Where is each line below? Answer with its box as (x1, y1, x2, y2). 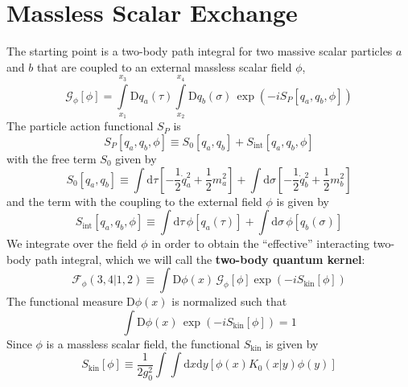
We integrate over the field (6, 235, 138, 252)
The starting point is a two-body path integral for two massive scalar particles (6, 43, 393, 60)
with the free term (6, 150, 97, 167)
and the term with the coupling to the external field (6, 192, 262, 209)
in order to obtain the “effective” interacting (151, 235, 370, 252)
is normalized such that (171, 293, 287, 310)
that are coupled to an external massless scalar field (36, 58, 292, 75)
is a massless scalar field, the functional (46, 335, 241, 352)
